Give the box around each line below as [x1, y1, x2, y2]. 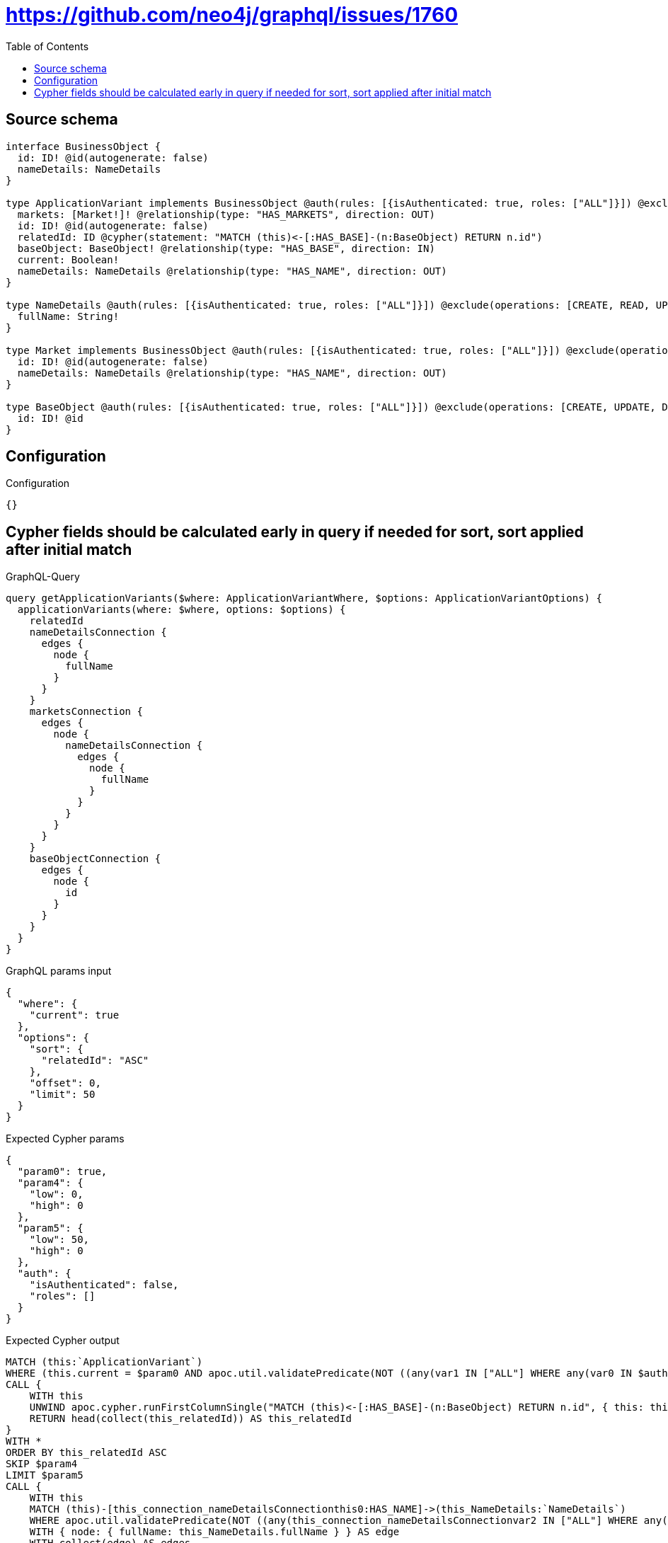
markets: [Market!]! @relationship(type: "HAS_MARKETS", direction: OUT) [17, 208, 435, 220]
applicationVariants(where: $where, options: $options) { [17, 604, 346, 616]
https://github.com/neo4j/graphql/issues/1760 [6, 3, 459, 27]
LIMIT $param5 [6, 1469, 83, 1481]
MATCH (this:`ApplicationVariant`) [6, 1356, 203, 1368]
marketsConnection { [29, 706, 143, 718]
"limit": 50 [29, 1089, 96, 1101]
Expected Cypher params [6, 1132, 125, 1145]
